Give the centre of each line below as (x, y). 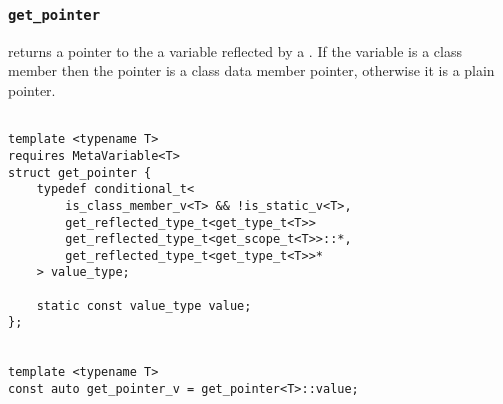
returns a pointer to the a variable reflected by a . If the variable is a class (235, 50)
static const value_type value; (144, 305)
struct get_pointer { (80, 172)
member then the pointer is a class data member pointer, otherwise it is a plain (251, 70)
